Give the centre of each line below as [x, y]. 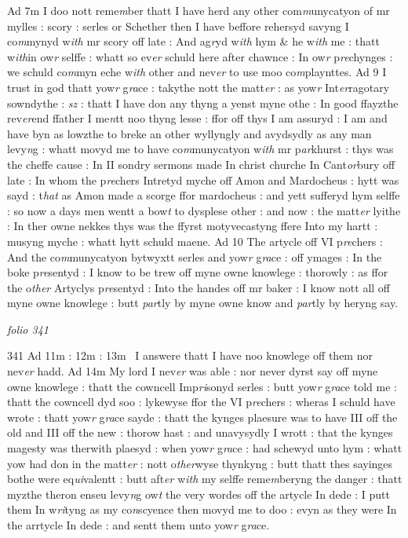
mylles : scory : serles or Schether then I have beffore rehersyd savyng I [178, 26]
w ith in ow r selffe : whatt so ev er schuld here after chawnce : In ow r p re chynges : [200, 56]
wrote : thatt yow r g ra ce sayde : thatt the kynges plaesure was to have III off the [202, 417]
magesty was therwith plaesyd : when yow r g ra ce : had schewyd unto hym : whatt [205, 448]
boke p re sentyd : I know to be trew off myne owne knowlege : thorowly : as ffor [198, 272]
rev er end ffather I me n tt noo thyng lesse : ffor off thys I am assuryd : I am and [197, 118]
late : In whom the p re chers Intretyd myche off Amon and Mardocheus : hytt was [203, 179]
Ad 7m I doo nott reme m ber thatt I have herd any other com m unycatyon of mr [199, 10]
